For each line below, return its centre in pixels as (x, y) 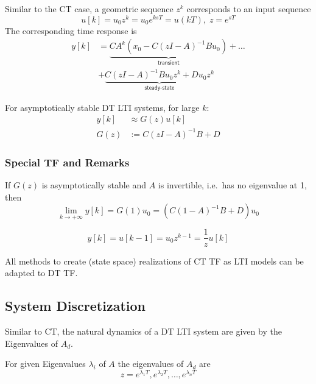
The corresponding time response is (71, 30)
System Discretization (75, 306)
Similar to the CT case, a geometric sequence (89, 9)
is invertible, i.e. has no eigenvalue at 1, (232, 185)
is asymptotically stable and (94, 185)
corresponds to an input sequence (249, 9)
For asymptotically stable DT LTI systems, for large (102, 107)
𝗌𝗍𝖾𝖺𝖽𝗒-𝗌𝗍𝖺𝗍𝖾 (160, 88)
